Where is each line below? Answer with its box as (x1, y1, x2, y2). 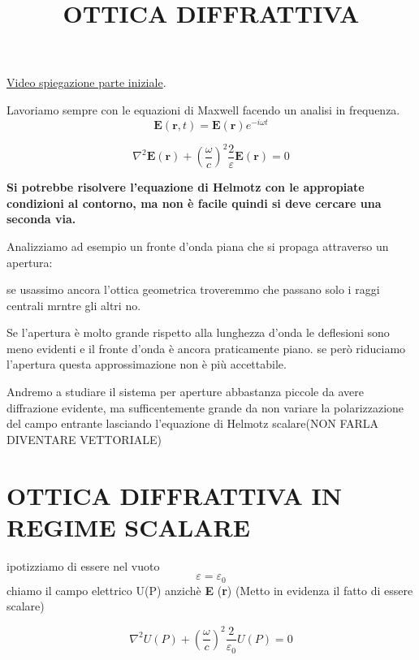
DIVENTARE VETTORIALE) (6, 430, 162, 447)
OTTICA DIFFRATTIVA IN (6, 478, 343, 511)
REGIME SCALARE (6, 510, 250, 543)
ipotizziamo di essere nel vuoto (6, 557, 160, 574)
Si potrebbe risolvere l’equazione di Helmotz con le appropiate (6, 179, 365, 196)
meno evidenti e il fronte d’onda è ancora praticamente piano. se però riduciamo (6, 339, 406, 356)
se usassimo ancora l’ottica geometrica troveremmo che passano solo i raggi (6, 281, 380, 298)
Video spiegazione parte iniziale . (6, 74, 166, 91)
